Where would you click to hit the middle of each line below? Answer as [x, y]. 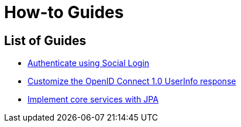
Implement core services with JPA [93, 99]
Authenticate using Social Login [89, 63]
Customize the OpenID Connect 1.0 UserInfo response [132, 81]
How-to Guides [64, 12]
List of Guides [45, 40]
